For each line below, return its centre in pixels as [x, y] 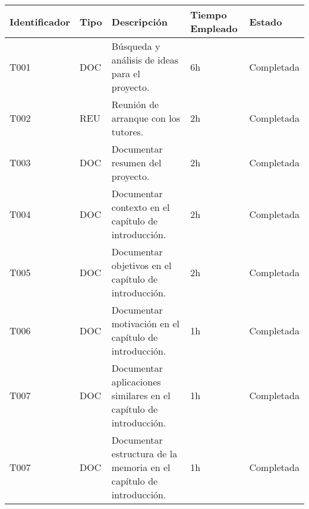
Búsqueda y [136, 46]
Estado [266, 21]
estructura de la [144, 453]
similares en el [141, 395]
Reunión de [135, 104]
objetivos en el [141, 265]
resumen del [136, 162]
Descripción [139, 21]
